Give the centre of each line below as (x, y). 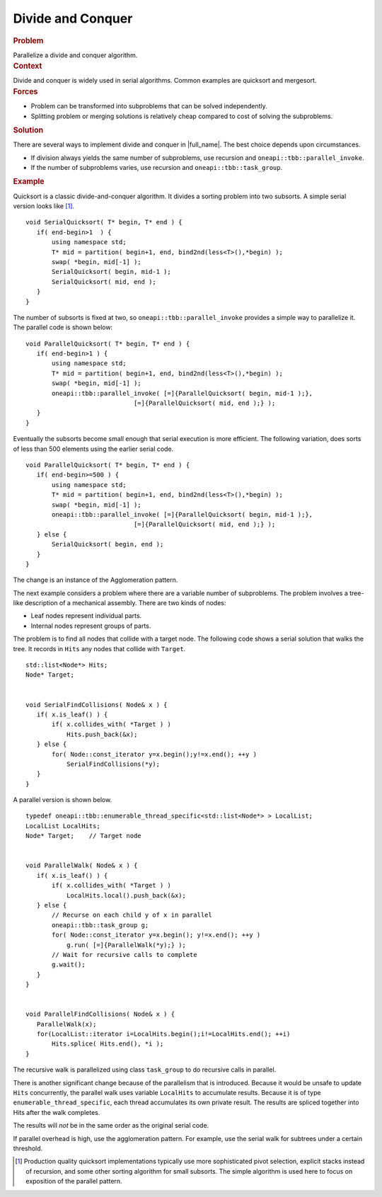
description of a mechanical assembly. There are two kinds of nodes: (126, 603)
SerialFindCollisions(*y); (113, 764)
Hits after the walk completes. (57, 1112)
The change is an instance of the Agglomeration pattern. (95, 580)
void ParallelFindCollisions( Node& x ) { (100, 1014)
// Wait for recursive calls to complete (125, 955)
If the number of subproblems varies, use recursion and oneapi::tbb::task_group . (157, 167)
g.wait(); (69, 965)
